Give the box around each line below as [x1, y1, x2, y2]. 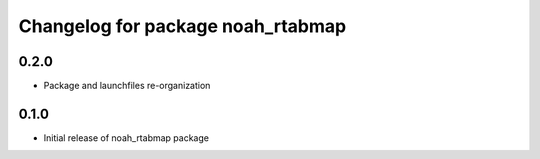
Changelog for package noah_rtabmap [18, 15, 347, 37]
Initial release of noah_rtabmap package [43, 131, 210, 144]
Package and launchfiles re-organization [43, 80, 211, 92]
